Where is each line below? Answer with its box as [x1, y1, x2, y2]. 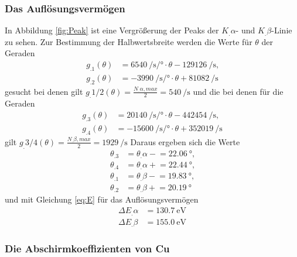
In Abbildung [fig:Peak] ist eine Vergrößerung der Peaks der [5, 24, 219, 36]
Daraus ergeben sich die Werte [130, 135, 240, 148]
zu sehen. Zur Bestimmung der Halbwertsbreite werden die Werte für [5, 35, 252, 47]
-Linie [271, 24, 292, 36]
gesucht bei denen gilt [5, 85, 83, 97]
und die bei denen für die [193, 85, 284, 97]
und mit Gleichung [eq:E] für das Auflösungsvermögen [5, 193, 199, 205]
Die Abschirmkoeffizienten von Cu [5, 241, 170, 255]
